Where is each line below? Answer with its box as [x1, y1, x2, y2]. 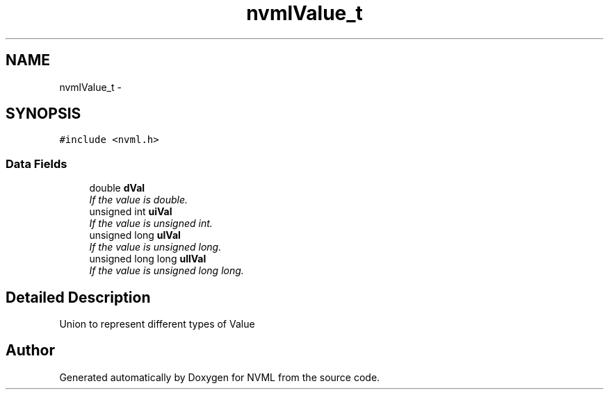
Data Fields [6, 156, 67, 171]
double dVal [89, 182, 145, 194]
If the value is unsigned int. [89, 217, 213, 230]
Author [6, 342, 55, 360]
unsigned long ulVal [89, 229, 181, 242]
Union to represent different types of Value [59, 318, 255, 330]
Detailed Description [6, 288, 151, 306]
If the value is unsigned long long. [89, 264, 244, 277]
